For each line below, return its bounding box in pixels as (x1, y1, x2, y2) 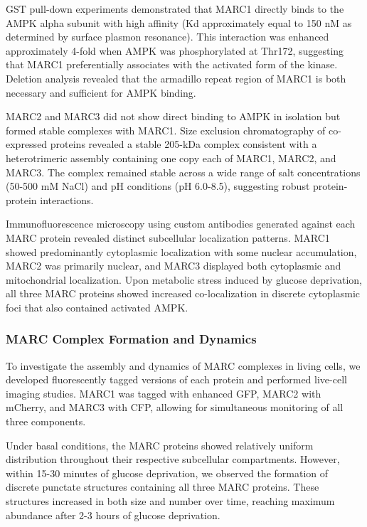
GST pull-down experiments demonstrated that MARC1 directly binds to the (6, 1, 344, 16)
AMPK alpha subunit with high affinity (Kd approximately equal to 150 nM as (6, 15, 352, 30)
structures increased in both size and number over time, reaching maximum (6, 494, 335, 509)
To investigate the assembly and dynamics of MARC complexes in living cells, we (6, 358, 361, 373)
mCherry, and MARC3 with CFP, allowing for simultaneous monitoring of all (6, 400, 344, 415)
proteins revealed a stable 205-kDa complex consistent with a (50, 137, 317, 151)
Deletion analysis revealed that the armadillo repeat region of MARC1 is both (6, 70, 346, 85)
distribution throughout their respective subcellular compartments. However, (6, 452, 340, 467)
